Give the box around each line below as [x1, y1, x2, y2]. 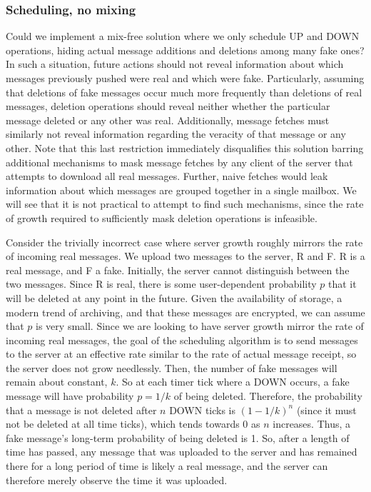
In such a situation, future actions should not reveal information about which [6, 56, 344, 71]
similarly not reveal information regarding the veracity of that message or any [6, 126, 346, 141]
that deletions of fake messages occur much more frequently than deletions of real [6, 84, 362, 99]
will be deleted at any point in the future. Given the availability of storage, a [6, 290, 342, 305]
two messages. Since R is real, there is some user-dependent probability [6, 276, 317, 291]
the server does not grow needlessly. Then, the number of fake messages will [6, 360, 337, 375]
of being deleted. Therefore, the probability [173, 388, 363, 403]
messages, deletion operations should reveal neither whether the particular [6, 99, 330, 114]
